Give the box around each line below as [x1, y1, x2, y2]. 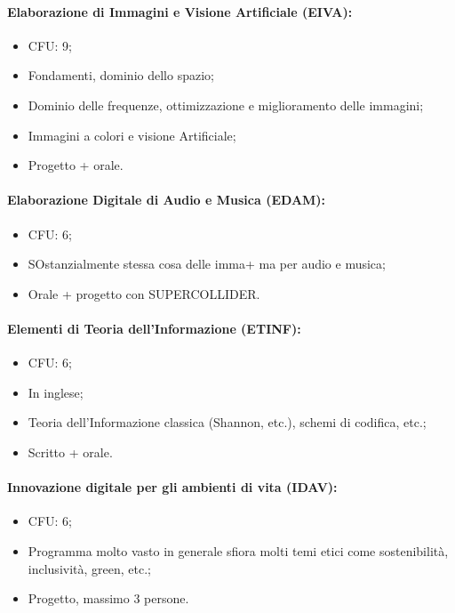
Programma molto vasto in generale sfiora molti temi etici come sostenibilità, [28, 541, 449, 560]
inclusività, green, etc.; [28, 559, 151, 577]
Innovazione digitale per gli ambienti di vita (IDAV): [7, 478, 338, 496]
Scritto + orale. [28, 442, 113, 461]
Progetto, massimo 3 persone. [28, 589, 189, 608]
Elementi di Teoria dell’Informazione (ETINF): [7, 319, 301, 337]
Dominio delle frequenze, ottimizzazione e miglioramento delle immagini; [28, 95, 424, 114]
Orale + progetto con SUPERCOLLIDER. [28, 284, 260, 302]
